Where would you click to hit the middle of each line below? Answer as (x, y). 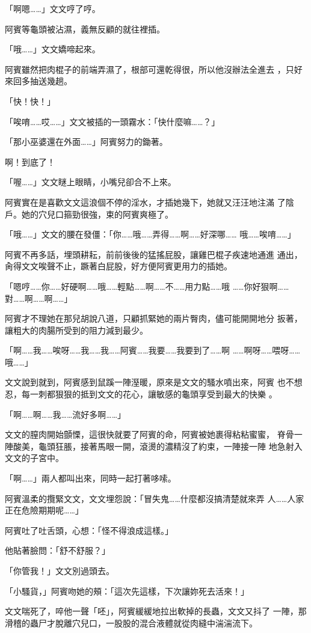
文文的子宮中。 (34, 458)
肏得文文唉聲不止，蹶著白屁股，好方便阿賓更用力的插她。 (119, 266)
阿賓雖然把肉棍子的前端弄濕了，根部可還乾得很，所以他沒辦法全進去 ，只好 (154, 69)
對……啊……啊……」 (39, 298)
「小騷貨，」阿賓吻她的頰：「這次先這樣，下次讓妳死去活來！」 (127, 591)
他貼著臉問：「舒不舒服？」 (57, 550)
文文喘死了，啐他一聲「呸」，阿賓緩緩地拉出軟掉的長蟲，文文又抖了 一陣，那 (156, 611)
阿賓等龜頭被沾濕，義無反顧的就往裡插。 (85, 29)
